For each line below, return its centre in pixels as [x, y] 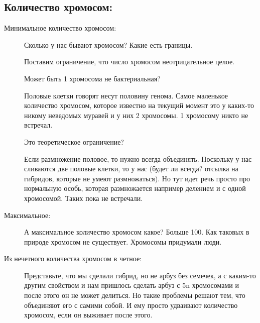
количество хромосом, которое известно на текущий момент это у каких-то [139, 105]
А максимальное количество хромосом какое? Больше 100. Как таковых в [137, 232]
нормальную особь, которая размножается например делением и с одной [135, 188]
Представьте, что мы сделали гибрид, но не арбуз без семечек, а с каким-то [140, 275]
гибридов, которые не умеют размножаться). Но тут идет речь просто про [137, 178]
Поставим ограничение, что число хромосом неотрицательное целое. [129, 62]
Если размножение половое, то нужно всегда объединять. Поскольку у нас [138, 158]
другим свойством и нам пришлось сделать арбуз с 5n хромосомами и [132, 285]
